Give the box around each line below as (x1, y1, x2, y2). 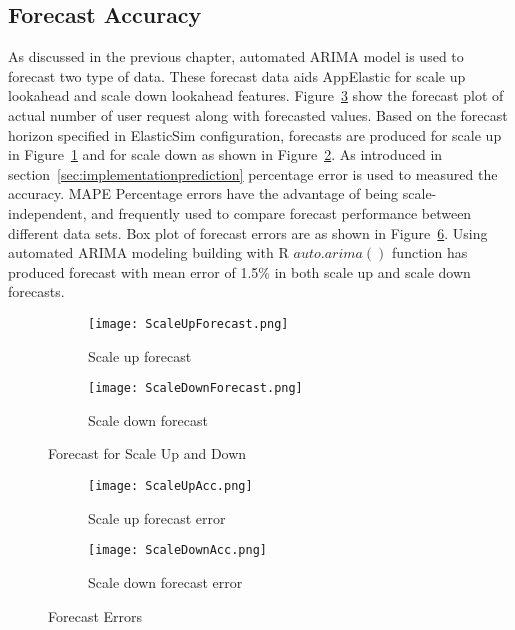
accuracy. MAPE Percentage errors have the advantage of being (8, 183, 399, 204)
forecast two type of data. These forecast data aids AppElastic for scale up (8, 65, 466, 86)
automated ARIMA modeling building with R (8, 242, 289, 263)
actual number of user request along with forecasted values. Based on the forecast (8, 104, 508, 125)
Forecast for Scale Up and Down (48, 443, 247, 464)
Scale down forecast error (88, 571, 243, 592)
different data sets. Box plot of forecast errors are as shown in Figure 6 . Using (8, 222, 488, 243)
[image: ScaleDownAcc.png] (88, 543, 267, 558)
